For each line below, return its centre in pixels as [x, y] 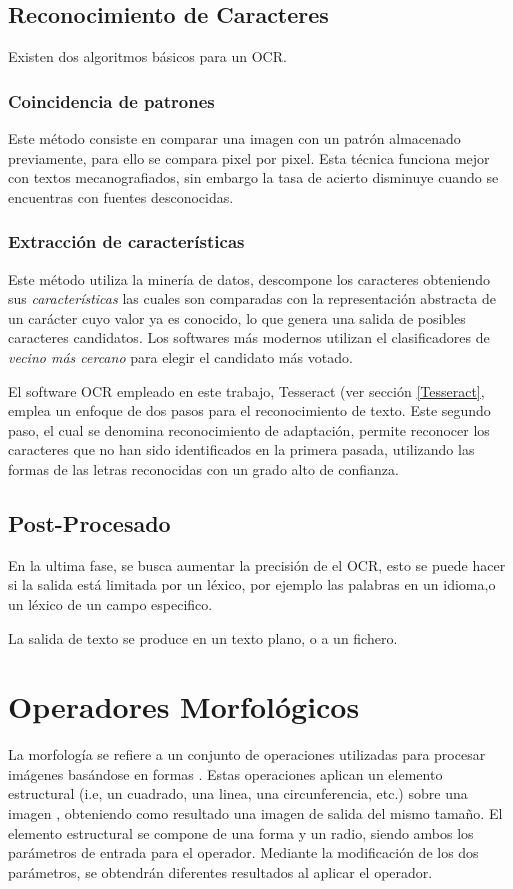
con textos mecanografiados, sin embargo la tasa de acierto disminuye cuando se [253, 177]
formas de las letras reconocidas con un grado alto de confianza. [203, 468]
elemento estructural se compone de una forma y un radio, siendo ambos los [241, 832]
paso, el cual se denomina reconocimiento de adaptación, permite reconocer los [249, 429]
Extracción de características [126, 241]
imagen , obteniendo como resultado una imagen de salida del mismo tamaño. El [255, 813]
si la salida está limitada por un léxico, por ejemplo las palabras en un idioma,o [252, 584]
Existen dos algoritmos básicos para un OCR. [147, 56]
